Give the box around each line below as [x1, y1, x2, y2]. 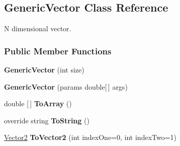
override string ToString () [4, 115, 89, 125]
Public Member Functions [4, 44, 112, 57]
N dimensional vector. [4, 23, 71, 34]
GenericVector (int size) [4, 64, 84, 75]
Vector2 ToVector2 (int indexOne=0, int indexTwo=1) [4, 132, 177, 142]
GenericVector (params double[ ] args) [4, 81, 128, 92]
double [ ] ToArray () [4, 98, 72, 109]
